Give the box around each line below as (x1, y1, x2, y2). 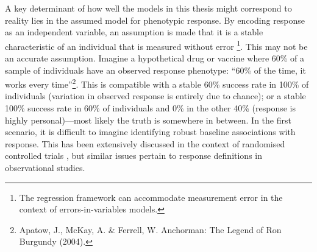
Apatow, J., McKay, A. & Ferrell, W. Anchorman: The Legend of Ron (19, 223, 282, 236)
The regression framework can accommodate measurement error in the (19, 191, 283, 203)
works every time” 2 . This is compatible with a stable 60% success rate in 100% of (5, 76, 309, 90)
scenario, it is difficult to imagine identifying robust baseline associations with (5, 125, 296, 138)
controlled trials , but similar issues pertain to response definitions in (5, 149, 263, 162)
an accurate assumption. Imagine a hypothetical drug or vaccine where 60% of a (5, 52, 305, 65)
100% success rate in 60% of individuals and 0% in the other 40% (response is (5, 102, 296, 114)
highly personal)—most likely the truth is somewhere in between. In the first (5, 113, 291, 126)
